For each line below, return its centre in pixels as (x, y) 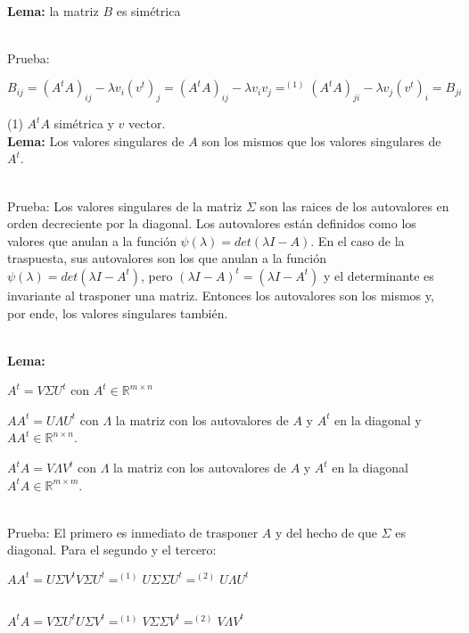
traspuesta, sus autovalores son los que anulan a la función (167, 258)
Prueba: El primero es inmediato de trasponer (133, 532)
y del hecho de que (326, 532)
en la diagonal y (378, 419)
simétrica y (84, 123)
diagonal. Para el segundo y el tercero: (112, 550)
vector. (147, 123)
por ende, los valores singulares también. (118, 312)
